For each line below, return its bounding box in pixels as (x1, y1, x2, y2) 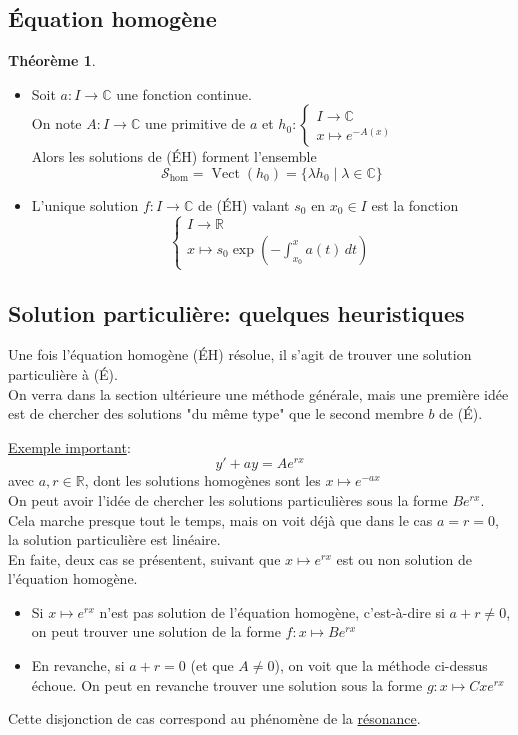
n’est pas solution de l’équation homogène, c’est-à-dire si (99, 601, 445, 622)
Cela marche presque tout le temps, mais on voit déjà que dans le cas (8, 509, 433, 530)
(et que (190, 655, 234, 676)
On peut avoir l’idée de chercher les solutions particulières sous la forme (8, 489, 448, 510)
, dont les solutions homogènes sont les (84, 470, 321, 491)
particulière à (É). (8, 363, 118, 384)
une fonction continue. (116, 83, 252, 104)
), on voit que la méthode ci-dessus (274, 655, 488, 676)
